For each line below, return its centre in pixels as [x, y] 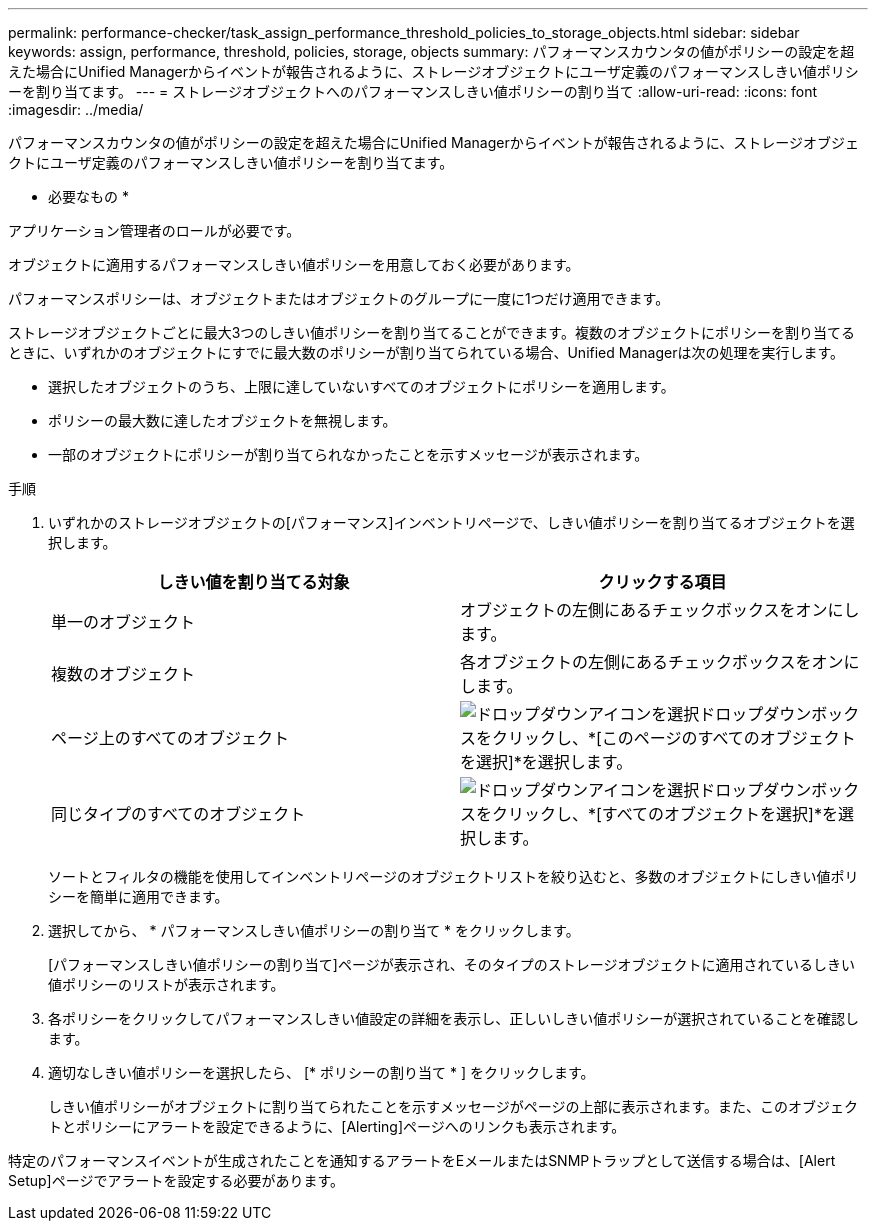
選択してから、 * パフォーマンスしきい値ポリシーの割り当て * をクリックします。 [314, 930]
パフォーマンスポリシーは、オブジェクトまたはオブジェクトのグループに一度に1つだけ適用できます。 [339, 298]
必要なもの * [88, 196]
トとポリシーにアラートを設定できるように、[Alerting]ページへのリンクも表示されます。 [337, 1126]
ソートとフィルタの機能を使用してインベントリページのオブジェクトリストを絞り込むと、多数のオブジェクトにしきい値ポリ [453, 876]
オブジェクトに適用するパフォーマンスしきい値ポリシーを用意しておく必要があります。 [294, 264]
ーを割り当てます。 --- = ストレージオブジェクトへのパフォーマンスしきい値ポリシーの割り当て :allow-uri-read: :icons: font [413, 91]
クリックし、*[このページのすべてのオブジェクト [674, 738]
